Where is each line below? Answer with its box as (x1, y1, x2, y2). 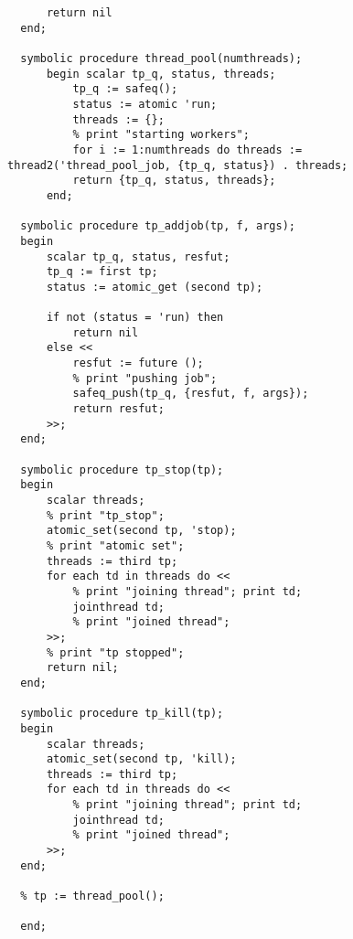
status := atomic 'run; (72, 97, 218, 111)
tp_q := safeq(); (72, 82, 178, 96)
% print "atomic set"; (46, 539, 185, 552)
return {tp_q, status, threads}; (72, 174, 276, 187)
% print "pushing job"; (72, 371, 218, 385)
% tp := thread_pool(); (20, 890, 165, 903)
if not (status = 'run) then (46, 311, 224, 325)
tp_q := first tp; (46, 265, 158, 279)
